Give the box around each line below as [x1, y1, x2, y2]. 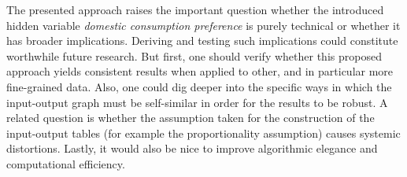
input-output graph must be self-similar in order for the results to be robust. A [6, 94, 388, 110]
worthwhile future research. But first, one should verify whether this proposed [6, 47, 382, 64]
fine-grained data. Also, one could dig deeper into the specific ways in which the [6, 78, 392, 94]
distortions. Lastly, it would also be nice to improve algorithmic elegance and [6, 140, 378, 157]
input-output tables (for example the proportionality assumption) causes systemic [6, 124, 401, 141]
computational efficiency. [6, 155, 125, 171]
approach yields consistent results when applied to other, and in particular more [6, 63, 394, 79]
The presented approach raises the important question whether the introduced [6, 2, 384, 17]
